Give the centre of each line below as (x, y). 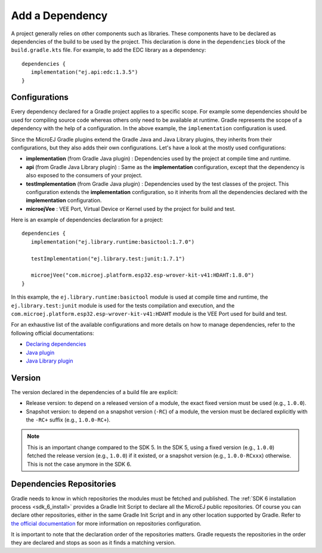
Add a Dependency (59, 16)
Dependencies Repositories (64, 484)
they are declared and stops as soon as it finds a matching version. (93, 543)
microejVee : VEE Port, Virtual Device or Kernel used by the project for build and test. (131, 208)
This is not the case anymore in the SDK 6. (79, 464)
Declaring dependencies (56, 344)
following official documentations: (53, 333)
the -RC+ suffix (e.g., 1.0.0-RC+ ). (68, 420)
